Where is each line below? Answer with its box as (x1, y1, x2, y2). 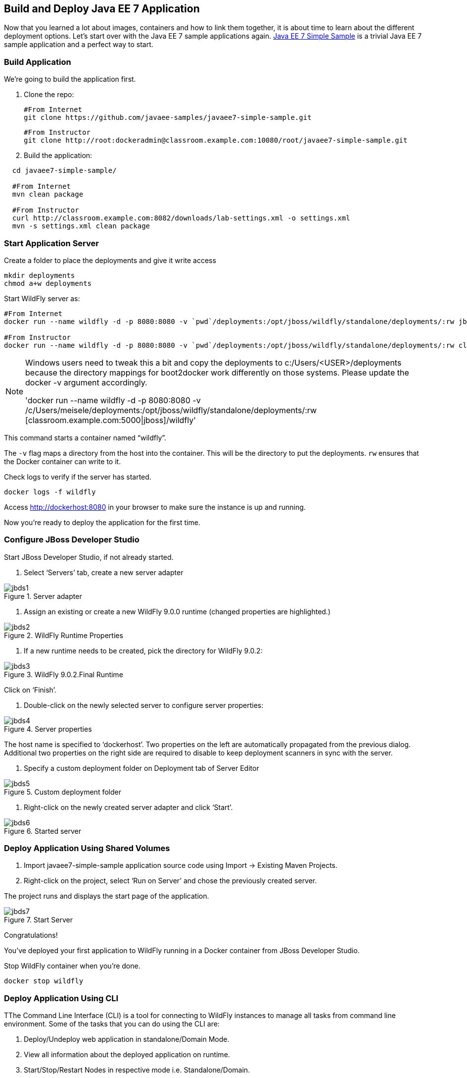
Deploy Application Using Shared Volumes (4, 843, 170, 854)
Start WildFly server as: (4, 294, 80, 303)
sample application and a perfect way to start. (4, 40, 153, 49)
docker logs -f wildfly (4, 487, 96, 496)
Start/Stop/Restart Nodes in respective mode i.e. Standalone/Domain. (24, 1066, 250, 1075)
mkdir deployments (4, 271, 75, 279)
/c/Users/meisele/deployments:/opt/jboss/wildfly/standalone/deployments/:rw (25, 405, 317, 415)
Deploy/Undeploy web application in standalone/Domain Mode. (24, 1035, 230, 1044)
